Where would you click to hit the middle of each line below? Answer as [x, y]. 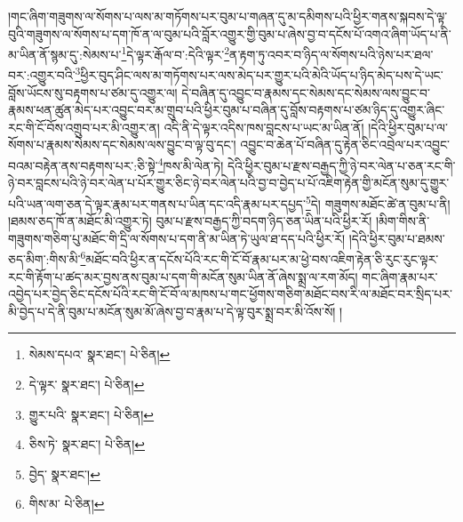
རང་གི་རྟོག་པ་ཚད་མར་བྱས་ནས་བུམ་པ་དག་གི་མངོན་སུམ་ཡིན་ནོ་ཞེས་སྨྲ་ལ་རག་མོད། [183, 276]
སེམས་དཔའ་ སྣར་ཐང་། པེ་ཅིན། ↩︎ [100, 354]
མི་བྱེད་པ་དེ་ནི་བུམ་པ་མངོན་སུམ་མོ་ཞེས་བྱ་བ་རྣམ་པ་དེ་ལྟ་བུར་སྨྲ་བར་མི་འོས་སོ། [172, 311]
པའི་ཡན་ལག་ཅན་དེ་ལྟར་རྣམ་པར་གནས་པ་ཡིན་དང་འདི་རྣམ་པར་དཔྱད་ [157, 203]
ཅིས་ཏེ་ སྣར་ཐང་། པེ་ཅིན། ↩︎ [87, 444]
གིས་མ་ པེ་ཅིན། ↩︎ [67, 504]
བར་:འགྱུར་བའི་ [42, 75]
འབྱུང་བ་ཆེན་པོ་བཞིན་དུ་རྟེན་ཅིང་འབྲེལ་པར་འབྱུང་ [345, 145]
